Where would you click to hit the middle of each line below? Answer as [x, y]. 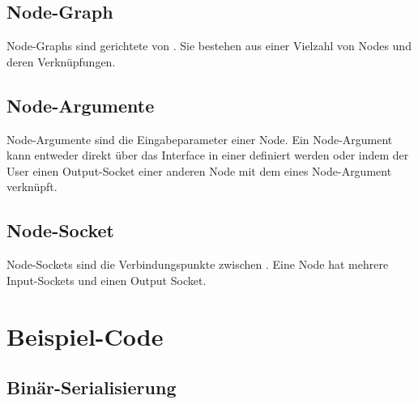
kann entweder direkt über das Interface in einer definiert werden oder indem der [208, 155]
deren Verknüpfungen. [61, 61]
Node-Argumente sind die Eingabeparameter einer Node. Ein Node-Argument [200, 139]
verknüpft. [32, 187]
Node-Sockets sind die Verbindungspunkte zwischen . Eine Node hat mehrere [198, 264]
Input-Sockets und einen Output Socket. [107, 280]
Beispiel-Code [85, 336]
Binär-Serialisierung [92, 387]
